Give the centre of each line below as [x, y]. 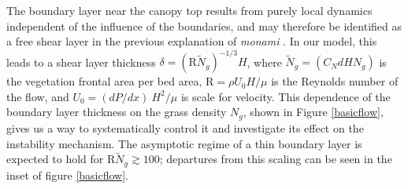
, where [264, 62]
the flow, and [38, 96]
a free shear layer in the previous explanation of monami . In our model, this [192, 41]
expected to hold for [55, 159]
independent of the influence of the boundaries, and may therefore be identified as [204, 25]
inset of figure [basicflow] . [68, 174]
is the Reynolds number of [335, 81]
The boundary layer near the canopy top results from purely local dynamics [189, 10]
